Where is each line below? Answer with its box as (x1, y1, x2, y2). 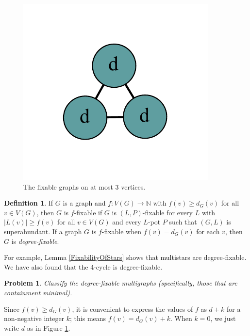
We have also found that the (4, 261, 88, 272)
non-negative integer (4, 313, 65, 323)
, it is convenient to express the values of (72, 304, 193, 314)
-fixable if (74, 207, 102, 217)
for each (196, 226, 220, 236)
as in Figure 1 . (27, 322, 70, 333)
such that (169, 217, 197, 227)
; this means (70, 313, 106, 323)
